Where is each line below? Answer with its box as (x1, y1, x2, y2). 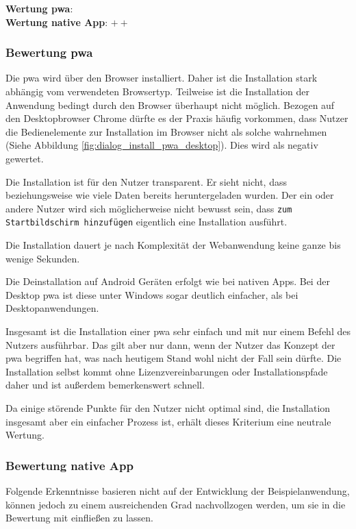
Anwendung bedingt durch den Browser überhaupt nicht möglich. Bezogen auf (5, 97, 335, 112)
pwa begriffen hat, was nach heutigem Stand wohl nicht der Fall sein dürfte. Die (5, 351, 342, 365)
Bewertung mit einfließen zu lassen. (5, 510, 153, 525)
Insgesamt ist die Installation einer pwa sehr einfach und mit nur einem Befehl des (5, 324, 351, 339)
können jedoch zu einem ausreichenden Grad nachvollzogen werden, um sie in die (5, 497, 346, 511)
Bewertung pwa (5, 44, 93, 61)
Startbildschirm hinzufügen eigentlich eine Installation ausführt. (5, 214, 288, 229)
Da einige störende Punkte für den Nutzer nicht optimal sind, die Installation (5, 401, 331, 415)
